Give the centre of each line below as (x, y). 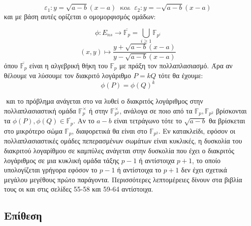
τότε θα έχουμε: (181, 75)
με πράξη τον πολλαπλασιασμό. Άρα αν (176, 65)
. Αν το (84, 121)
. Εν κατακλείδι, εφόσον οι (197, 130)
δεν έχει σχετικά (204, 170)
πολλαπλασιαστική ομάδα (40, 110)
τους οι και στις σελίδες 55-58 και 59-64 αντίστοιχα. (79, 189)
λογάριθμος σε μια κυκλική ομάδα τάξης (62, 160)
